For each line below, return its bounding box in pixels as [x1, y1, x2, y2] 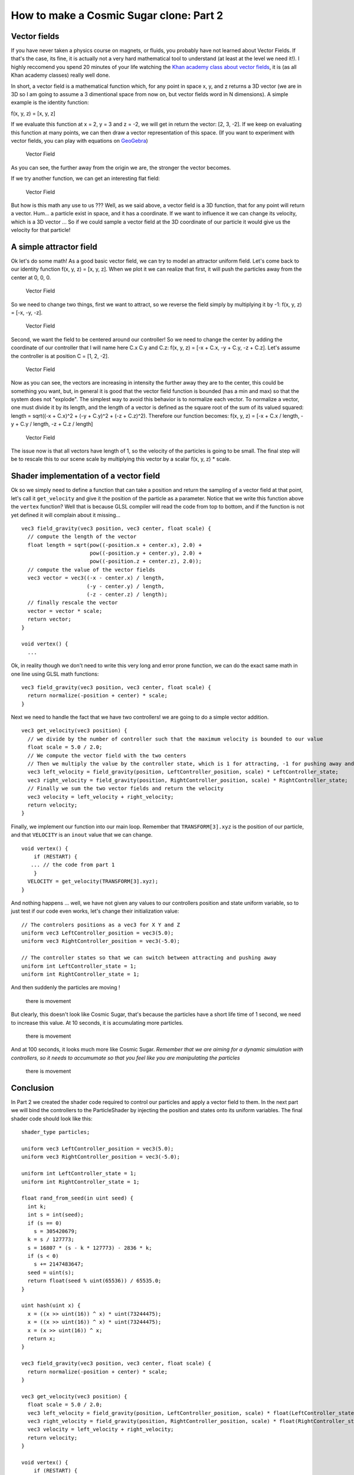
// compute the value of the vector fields [27, 566, 156, 573]
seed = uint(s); [27, 1269, 75, 1276]
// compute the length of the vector [27, 533, 137, 540]
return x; [27, 1335, 56, 1342]
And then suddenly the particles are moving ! [11, 984, 120, 991]
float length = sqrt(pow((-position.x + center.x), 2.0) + [27, 542, 202, 548]
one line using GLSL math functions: [11, 670, 99, 677]
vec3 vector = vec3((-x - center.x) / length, [27, 575, 165, 581]
